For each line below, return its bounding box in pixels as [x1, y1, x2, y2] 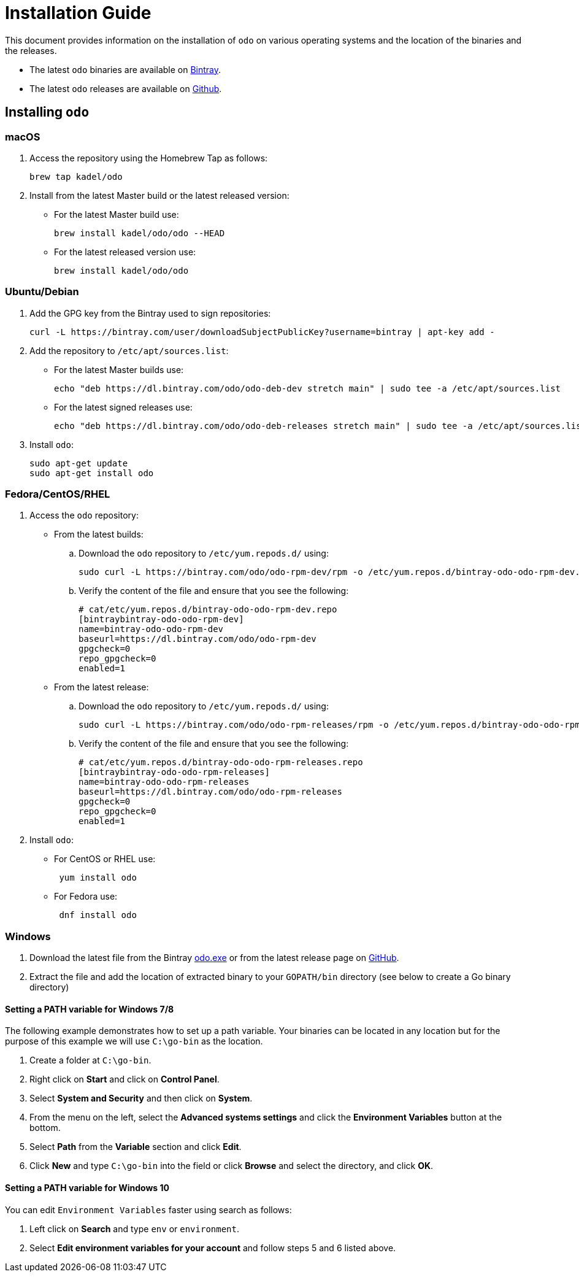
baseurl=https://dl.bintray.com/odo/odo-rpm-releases [79, 787, 342, 797]
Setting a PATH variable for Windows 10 [5, 1182, 169, 1194]
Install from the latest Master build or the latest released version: [29, 190, 289, 201]
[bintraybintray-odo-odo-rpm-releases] [79, 767, 270, 777]
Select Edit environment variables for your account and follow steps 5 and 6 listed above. [29, 1242, 396, 1253]
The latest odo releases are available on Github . [29, 83, 222, 94]
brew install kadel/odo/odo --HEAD [54, 228, 225, 238]
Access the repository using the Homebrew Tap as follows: [29, 152, 268, 163]
